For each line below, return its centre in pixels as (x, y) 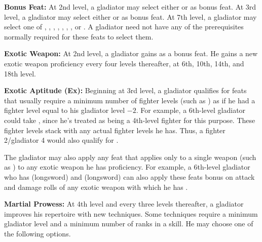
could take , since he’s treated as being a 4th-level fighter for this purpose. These (130, 120)
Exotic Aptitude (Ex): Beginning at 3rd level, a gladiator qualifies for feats (125, 90)
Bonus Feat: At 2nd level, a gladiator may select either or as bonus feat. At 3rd (130, 7)
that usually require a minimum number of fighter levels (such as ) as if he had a (130, 100)
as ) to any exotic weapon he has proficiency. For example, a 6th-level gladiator (127, 167)
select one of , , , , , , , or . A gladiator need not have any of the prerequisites (124, 27)
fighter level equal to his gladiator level (65, 110)
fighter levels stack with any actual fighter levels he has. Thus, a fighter (115, 130)
